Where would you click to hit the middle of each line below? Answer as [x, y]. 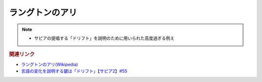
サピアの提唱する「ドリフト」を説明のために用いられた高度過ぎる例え [104, 38]
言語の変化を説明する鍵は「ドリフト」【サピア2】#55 [74, 71]
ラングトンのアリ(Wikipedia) [50, 64]
